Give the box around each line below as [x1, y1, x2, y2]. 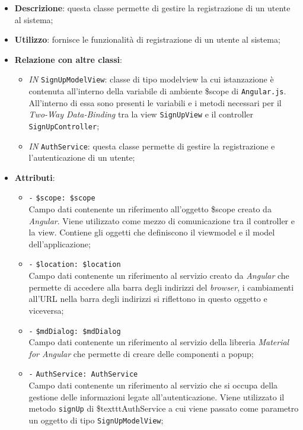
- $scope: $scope [28, 194, 95, 203]
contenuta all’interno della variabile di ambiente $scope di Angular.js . [28, 85, 286, 97]
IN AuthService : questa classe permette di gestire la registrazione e [28, 139, 275, 152]
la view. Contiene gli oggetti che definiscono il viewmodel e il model [28, 226, 275, 238]
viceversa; [28, 304, 64, 316]
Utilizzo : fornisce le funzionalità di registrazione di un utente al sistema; [14, 33, 280, 46]
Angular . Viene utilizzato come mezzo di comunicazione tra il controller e [28, 214, 295, 227]
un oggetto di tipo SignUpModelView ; [28, 413, 164, 426]
